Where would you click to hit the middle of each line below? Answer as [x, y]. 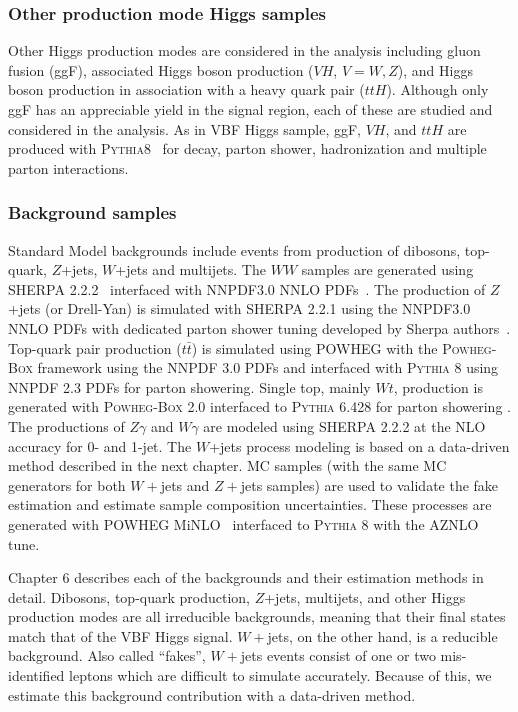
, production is [438, 386]
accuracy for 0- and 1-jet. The [100, 445]
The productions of [66, 425]
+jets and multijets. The [190, 269]
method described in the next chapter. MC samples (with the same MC [227, 465]
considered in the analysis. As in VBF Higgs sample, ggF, [185, 128]
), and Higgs [435, 69]
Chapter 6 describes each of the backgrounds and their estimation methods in [246, 577]
